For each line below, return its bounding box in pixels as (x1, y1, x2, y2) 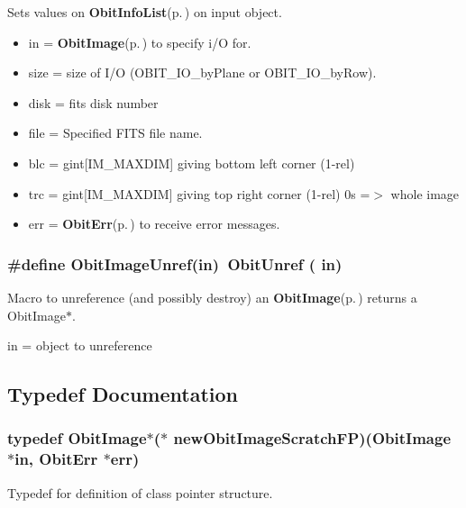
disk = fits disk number (28, 93, 159, 112)
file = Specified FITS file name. (28, 123, 203, 142)
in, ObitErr (14, 448, 98, 470)
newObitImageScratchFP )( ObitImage (173, 427, 452, 449)
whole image (390, 184, 460, 203)
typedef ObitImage (7, 427, 147, 449)
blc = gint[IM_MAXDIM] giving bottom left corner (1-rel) (28, 153, 355, 172)
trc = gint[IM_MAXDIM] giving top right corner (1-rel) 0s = (28, 184, 370, 203)
